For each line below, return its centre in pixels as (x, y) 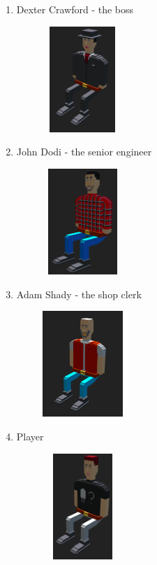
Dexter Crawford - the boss (75, 9)
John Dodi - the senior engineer (84, 152)
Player (30, 437)
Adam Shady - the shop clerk (79, 294)
